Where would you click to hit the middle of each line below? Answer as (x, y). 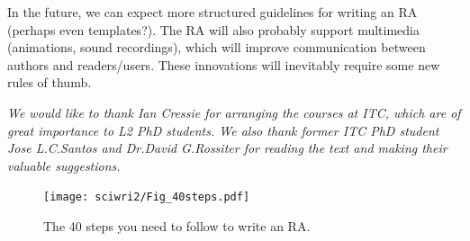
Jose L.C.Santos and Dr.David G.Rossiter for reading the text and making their (227, 148)
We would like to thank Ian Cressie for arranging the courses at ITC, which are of (234, 112)
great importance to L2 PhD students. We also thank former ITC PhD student (223, 130)
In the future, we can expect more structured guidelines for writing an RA (212, 12)
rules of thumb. (50, 82)
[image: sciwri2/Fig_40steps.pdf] (147, 197)
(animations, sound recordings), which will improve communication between (217, 47)
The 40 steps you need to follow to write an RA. (177, 226)
